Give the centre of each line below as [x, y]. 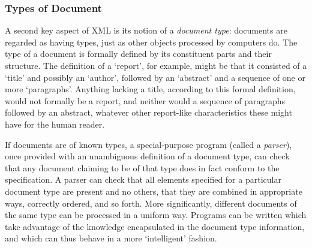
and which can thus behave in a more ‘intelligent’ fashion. [111, 238]
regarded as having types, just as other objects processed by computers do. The [151, 42]
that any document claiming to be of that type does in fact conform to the [142, 167]
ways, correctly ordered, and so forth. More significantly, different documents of [151, 203]
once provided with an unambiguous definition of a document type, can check [147, 156]
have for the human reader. [55, 124]
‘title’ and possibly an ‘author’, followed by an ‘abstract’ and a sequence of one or [155, 77]
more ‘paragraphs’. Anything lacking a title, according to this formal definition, [150, 89]
